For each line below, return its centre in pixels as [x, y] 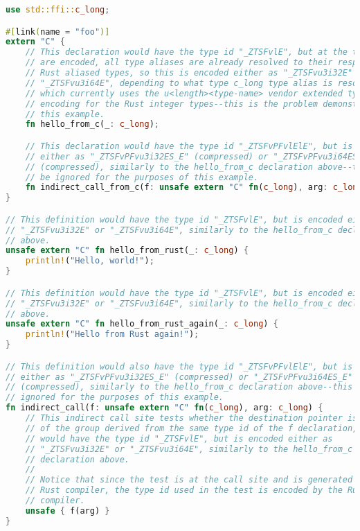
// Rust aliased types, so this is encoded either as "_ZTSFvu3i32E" [189, 73]
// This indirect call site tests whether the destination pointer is [191, 418]
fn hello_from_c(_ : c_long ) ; [92, 124]
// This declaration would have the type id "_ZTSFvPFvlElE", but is [189, 146]
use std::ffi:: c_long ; [58, 10]
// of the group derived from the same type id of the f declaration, [191, 428]
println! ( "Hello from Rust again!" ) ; [112, 334]
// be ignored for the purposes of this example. [142, 177]
